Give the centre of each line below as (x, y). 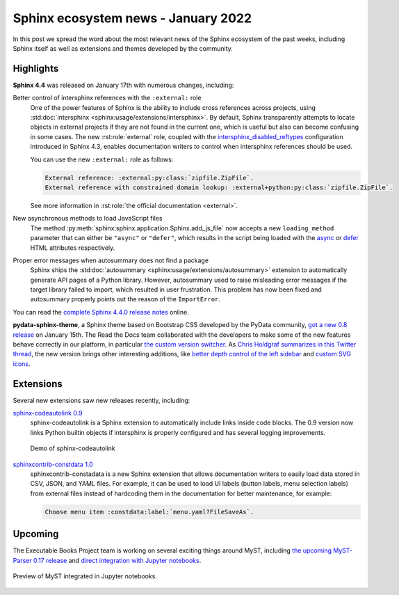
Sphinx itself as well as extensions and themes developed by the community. (123, 48)
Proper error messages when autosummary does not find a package (111, 260)
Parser (22, 560)
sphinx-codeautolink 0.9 (48, 413)
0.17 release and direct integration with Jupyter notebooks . (117, 560)
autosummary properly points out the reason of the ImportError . (125, 299)
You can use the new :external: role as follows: (102, 159)
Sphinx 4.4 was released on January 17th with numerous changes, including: (123, 85)
